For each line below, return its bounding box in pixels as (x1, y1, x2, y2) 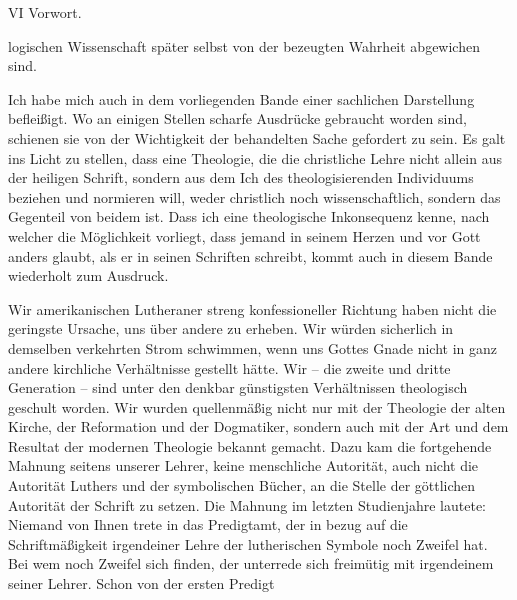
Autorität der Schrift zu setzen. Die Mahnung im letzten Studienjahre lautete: (8, 494, 487, 515)
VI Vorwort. (8, 2, 82, 22)
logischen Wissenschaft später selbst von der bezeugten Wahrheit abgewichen (8, 35, 480, 56)
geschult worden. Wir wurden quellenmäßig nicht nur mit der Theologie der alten (8, 396, 506, 417)
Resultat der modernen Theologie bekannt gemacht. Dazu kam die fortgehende (8, 435, 492, 456)
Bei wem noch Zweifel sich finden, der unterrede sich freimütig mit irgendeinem (8, 553, 494, 574)
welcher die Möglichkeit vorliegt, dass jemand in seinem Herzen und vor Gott (8, 225, 481, 246)
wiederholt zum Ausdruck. (8, 265, 169, 286)
